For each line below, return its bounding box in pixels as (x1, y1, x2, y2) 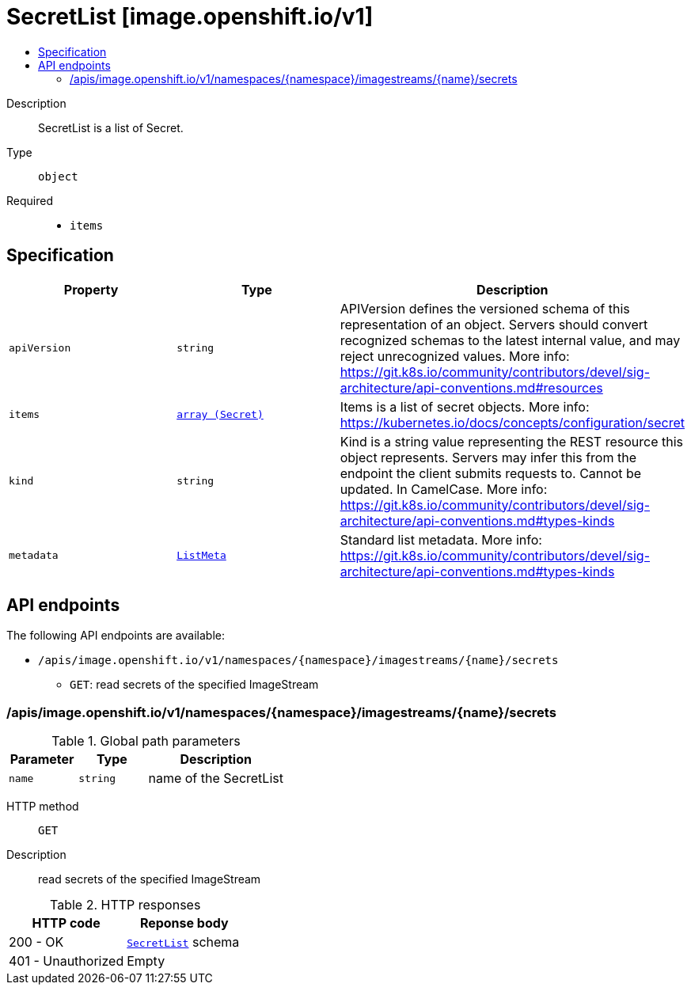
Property (63, 281, 119, 298)
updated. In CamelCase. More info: (340, 480, 548, 497)
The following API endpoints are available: (6, 628, 225, 643)
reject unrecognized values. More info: (340, 347, 570, 364)
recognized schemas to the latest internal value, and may (340, 332, 681, 348)
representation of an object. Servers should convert (340, 316, 648, 332)
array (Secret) (177, 408, 264, 421)
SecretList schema (127, 934, 240, 951)
